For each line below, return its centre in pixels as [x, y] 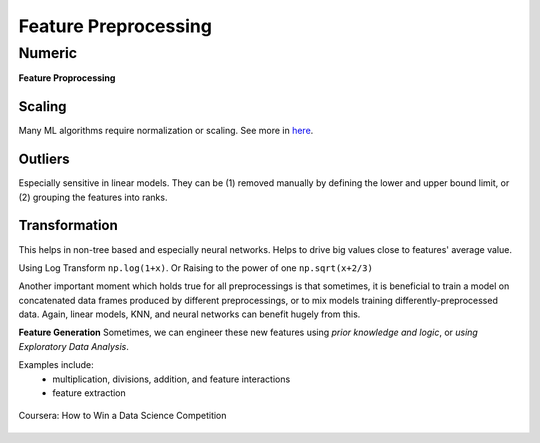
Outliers [44, 159]
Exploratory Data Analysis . [73, 346]
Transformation [68, 225]
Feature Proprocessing [67, 78]
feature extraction [89, 393]
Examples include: [56, 365]
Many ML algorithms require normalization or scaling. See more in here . [166, 131]
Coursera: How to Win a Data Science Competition [122, 416]
